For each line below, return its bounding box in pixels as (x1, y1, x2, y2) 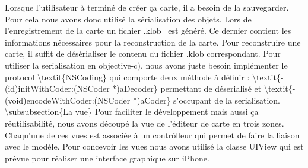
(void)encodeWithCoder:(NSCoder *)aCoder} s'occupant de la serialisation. (5, 93, 280, 106)
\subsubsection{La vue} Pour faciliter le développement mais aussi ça (5, 105, 259, 118)
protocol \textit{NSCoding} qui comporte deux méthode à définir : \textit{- (5, 70, 284, 83)
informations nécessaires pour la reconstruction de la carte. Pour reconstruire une (5, 35, 301, 48)
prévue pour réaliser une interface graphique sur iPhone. (5, 151, 209, 164)
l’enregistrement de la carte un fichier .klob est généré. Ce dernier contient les (5, 24, 291, 37)
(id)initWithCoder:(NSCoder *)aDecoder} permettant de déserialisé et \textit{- (5, 82, 296, 95)
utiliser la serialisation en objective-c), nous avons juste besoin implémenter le (5, 59, 288, 71)
